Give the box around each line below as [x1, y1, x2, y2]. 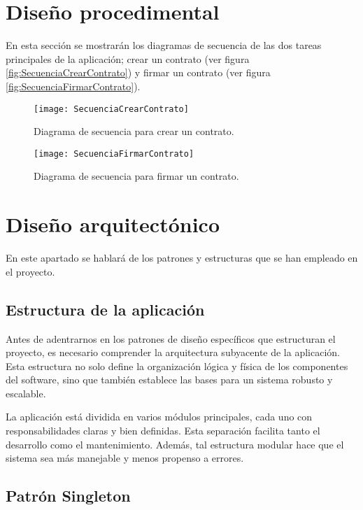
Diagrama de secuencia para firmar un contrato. [34, 169, 239, 183]
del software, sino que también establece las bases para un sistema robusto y [6, 372, 333, 387]
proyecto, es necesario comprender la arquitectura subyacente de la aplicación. [6, 345, 340, 360]
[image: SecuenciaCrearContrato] [34, 104, 189, 114]
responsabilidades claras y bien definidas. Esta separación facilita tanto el [6, 423, 320, 438]
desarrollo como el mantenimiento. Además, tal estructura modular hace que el [6, 437, 344, 451]
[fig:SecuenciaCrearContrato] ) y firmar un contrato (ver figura [6, 65, 271, 80]
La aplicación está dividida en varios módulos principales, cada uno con [6, 409, 313, 424]
